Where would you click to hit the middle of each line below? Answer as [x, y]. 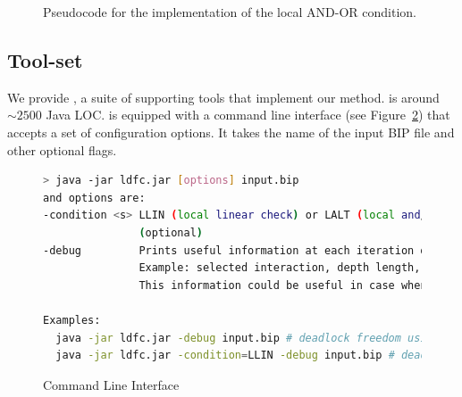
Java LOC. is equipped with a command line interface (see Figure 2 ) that [248, 115]
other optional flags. [62, 149]
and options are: [94, 198]
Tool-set [45, 59]
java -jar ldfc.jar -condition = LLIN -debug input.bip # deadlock [254, 356]
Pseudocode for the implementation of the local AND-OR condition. [230, 12]
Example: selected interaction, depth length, [280, 268]
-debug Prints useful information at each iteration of [238, 250]
